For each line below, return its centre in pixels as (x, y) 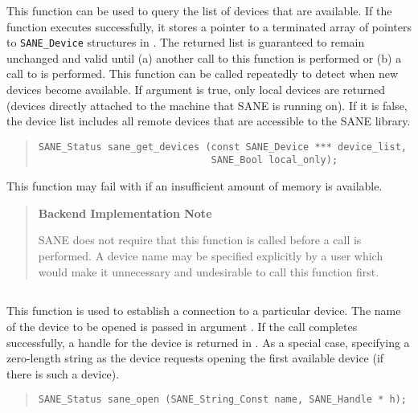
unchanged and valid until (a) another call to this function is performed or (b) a (204, 57)
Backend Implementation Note (125, 213)
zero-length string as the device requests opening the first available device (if (195, 358)
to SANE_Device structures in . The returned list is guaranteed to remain (186, 42)
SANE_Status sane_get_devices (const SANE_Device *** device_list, (222, 147)
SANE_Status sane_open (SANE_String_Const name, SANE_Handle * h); (222, 400)
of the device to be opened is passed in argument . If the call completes (182, 327)
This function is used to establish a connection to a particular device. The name (204, 311)
